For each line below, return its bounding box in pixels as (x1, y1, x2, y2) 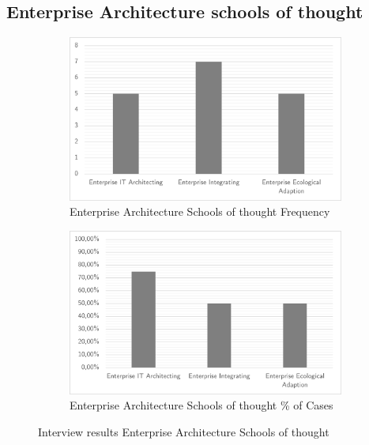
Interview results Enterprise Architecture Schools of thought (38, 423, 329, 439)
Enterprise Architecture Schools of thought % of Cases (70, 397, 333, 413)
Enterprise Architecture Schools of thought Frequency (70, 203, 330, 220)
